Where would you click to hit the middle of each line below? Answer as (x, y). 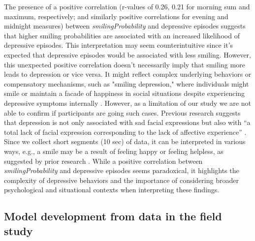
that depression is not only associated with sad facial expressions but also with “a (127, 122)
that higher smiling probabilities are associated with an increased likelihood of (122, 35)
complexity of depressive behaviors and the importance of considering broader (121, 180)
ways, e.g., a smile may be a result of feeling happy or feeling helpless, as (114, 151)
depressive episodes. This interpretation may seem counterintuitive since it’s (119, 45)
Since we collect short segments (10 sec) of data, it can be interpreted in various (125, 141)
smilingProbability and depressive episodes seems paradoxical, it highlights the (122, 170)
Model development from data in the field (113, 216)
